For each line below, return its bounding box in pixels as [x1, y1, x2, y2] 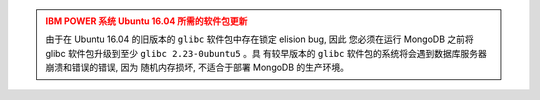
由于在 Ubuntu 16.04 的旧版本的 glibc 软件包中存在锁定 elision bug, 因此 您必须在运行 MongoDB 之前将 [45, 33, 474, 45]
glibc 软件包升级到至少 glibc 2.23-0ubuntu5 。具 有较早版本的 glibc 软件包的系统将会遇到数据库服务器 [45, 47, 487, 59]
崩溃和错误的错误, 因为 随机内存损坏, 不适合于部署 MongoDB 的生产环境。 [45, 61, 350, 74]
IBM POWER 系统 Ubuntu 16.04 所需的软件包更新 [45, 15, 248, 27]
